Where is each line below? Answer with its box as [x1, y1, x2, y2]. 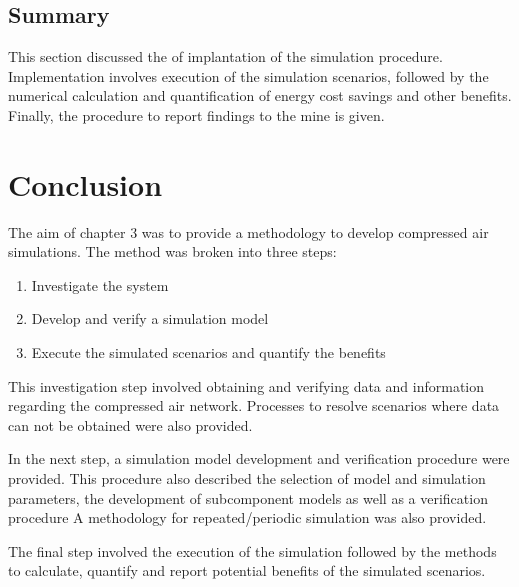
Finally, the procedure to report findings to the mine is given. [8, 104, 385, 125]
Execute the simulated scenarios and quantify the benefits [31, 342, 386, 363]
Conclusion [8, 163, 163, 204]
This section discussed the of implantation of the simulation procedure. [8, 46, 443, 67]
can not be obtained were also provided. [8, 414, 253, 435]
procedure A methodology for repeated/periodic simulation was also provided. [8, 507, 487, 528]
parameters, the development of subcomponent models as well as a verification [8, 487, 488, 508]
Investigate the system [31, 274, 169, 295]
